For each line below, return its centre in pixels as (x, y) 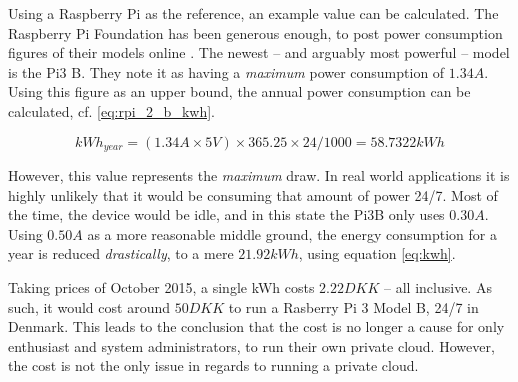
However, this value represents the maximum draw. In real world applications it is (259, 175)
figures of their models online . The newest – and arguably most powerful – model (259, 52)
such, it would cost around (89, 306)
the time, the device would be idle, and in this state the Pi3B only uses (226, 214)
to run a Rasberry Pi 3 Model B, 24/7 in (353, 306)
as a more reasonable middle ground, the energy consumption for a (292, 233)
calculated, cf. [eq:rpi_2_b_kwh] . (111, 110)
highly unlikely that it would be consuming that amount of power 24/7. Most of (253, 194)
